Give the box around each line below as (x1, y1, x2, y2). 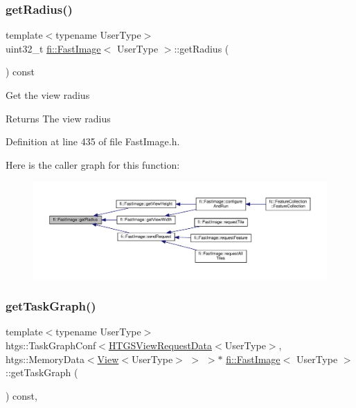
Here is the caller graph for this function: (6, 157, 180, 171)
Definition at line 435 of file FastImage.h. (6, 134, 180, 149)
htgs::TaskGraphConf (6, 337, 96, 352)
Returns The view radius (6, 111, 111, 125)
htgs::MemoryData (6, 351, 84, 366)
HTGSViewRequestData (108, 337, 212, 352)
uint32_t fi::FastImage (6, 41, 101, 55)
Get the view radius (6, 88, 90, 102)
